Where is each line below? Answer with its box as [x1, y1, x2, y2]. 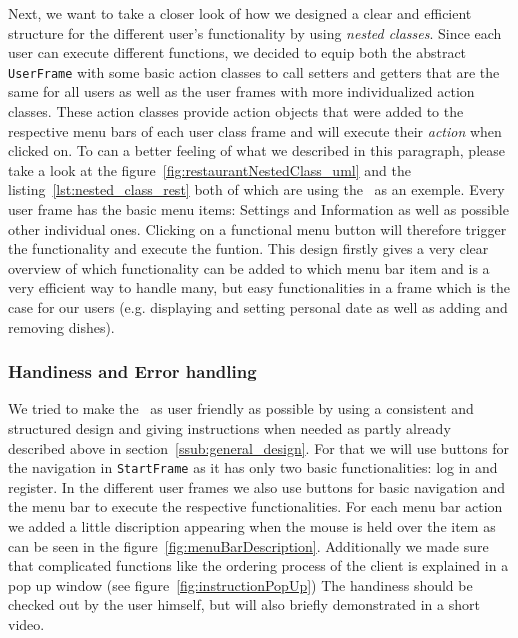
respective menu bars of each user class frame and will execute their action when [8, 120, 502, 141]
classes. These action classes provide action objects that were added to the [8, 101, 464, 122]
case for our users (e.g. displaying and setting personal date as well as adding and [8, 296, 508, 317]
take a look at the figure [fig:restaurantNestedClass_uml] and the [8, 159, 411, 180]
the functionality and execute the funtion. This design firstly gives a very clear [8, 238, 489, 259]
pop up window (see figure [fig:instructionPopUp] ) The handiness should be [8, 574, 473, 595]
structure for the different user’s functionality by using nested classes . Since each [8, 22, 502, 43]
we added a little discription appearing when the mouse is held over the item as [8, 516, 496, 536]
